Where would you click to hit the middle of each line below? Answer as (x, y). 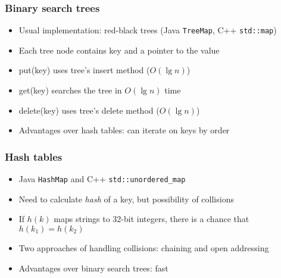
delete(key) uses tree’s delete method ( (89, 110)
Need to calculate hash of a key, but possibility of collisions (126, 199)
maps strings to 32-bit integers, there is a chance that (152, 219)
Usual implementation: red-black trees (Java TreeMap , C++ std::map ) (148, 30)
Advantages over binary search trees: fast (93, 268)
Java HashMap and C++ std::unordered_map (102, 179)
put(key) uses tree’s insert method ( (84, 70)
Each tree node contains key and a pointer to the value (119, 50)
